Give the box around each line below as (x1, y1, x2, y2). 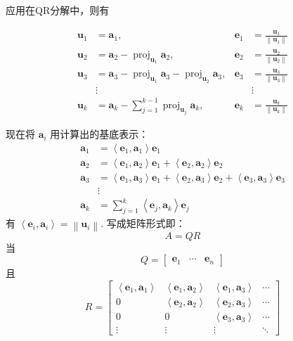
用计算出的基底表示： (50, 127, 149, 141)
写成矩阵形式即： (106, 216, 185, 231)
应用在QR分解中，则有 (6, 3, 110, 17)
